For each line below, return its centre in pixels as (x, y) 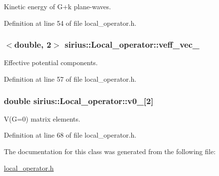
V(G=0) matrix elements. (42, 118)
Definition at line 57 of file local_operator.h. (70, 79)
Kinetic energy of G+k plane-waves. (57, 6)
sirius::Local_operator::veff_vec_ (132, 44)
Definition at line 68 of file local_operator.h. (70, 135)
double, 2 (33, 44)
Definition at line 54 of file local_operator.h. (70, 23)
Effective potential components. (51, 62)
